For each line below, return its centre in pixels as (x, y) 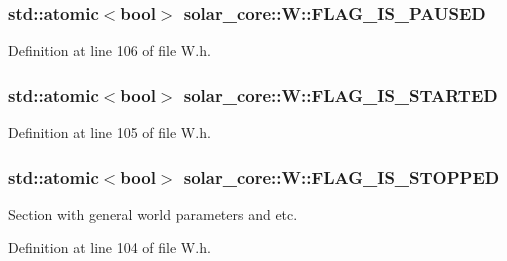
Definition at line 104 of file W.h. (109, 247)
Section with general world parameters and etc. (153, 213)
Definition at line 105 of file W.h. (109, 132)
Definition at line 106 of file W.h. (109, 50)
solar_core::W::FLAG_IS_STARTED (340, 94)
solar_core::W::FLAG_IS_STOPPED (341, 176)
